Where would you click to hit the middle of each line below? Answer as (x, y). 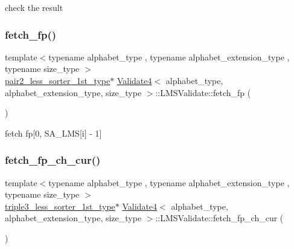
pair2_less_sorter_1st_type (58, 80)
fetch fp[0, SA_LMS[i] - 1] (53, 133)
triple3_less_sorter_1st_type (60, 206)
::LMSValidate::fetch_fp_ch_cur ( (219, 218)
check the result (34, 7)
